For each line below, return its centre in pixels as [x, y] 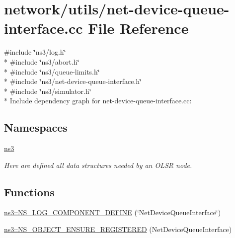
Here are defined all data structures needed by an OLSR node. [98, 165]
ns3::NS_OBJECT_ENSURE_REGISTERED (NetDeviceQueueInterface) [118, 229]
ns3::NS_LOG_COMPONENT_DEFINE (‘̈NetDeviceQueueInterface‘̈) [113, 212]
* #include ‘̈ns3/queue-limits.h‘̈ [52, 71]
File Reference [138, 28]
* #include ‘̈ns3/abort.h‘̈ [42, 61]
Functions [29, 192]
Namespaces [36, 127]
